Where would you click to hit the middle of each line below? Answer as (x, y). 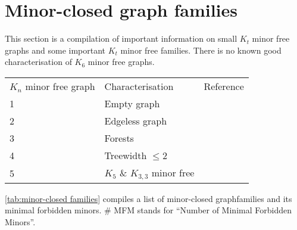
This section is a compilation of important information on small (121, 38)
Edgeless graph (136, 120)
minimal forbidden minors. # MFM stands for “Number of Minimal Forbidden (148, 210)
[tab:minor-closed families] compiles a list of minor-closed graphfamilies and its (148, 198)
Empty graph (132, 103)
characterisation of (38, 62)
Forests (119, 138)
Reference (224, 86)
